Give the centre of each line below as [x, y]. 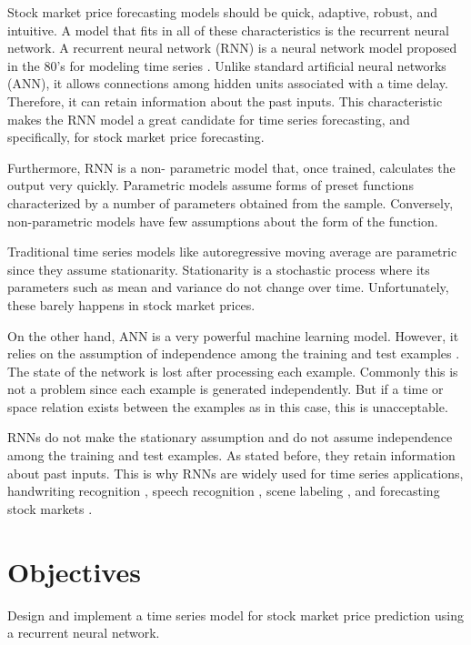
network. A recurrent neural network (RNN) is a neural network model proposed [232, 48]
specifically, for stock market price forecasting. [136, 137]
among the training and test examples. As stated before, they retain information [231, 455]
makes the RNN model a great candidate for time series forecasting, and [209, 119]
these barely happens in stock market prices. [131, 304]
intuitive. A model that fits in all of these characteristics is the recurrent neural [228, 30]
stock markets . [50, 508]
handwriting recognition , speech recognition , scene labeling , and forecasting [224, 491]
